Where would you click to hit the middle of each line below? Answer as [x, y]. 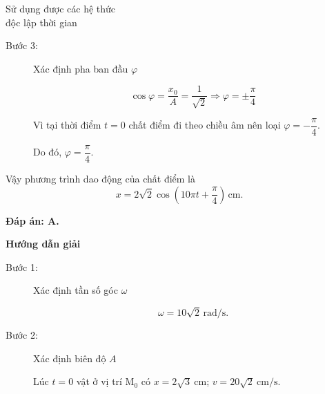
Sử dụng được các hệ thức [61, 8]
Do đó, [48, 152]
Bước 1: [22, 266]
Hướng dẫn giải [43, 244]
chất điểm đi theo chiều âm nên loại [205, 125]
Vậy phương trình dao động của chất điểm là [101, 178]
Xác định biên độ [70, 358]
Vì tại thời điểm [67, 125]
